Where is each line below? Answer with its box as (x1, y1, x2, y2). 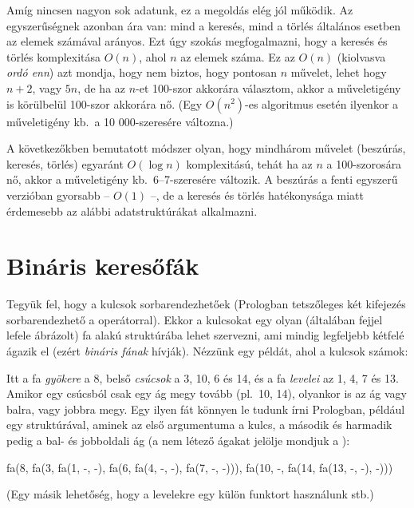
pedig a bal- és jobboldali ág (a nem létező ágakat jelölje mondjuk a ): (6, 432, 350, 448)
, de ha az (77, 79, 126, 96)
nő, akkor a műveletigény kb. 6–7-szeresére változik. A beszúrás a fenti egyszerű (6, 171, 398, 188)
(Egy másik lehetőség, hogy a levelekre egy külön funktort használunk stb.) (6, 486, 374, 502)
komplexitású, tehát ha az (186, 155, 313, 172)
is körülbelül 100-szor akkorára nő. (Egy (6, 95, 203, 112)
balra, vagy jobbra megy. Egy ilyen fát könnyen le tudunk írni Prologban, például (6, 400, 405, 417)
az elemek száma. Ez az (180, 48, 295, 65)
